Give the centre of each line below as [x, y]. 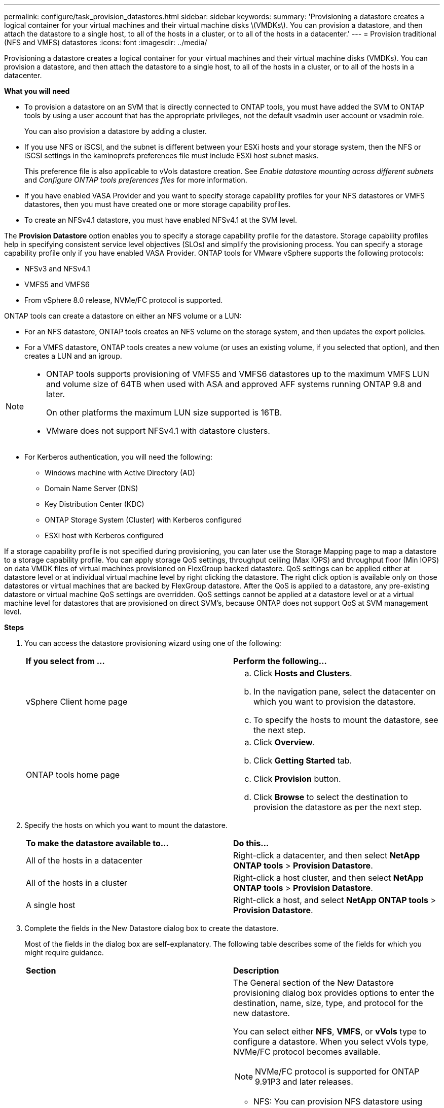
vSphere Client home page [77, 702]
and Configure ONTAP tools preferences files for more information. [136, 180]
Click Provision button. [297, 779]
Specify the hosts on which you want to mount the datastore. [126, 825]
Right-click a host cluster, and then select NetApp [328, 878]
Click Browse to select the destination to [331, 797]
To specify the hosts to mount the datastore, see [346, 720]
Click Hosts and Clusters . [303, 673]
